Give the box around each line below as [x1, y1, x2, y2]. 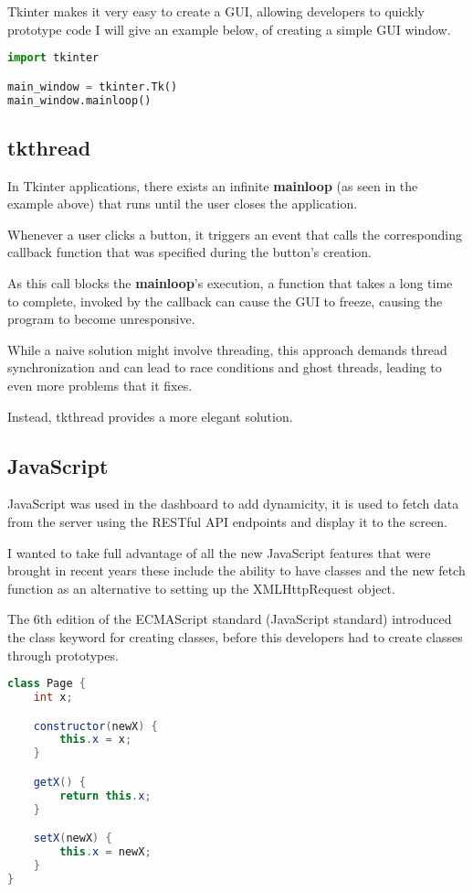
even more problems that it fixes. [7, 376, 193, 395]
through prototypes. [7, 645, 119, 664]
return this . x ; [59, 789, 152, 802]
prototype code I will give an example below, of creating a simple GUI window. [7, 19, 451, 38]
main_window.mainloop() [7, 93, 152, 107]
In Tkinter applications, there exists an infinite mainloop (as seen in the [7, 176, 418, 195]
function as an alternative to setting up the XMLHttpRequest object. [7, 578, 395, 597]
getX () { [33, 775, 86, 789]
